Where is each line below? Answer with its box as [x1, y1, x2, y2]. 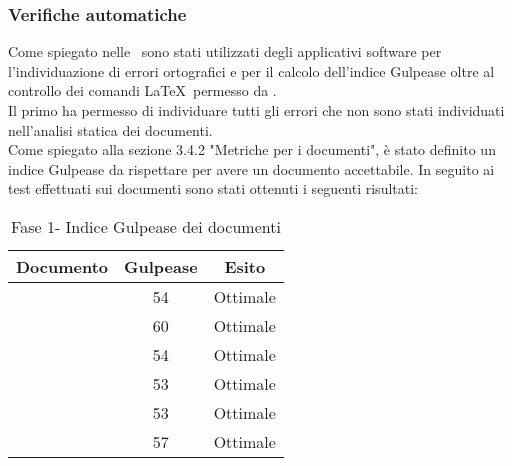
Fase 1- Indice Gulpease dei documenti [11, 214, 281, 238]
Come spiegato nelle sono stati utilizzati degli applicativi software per [8, 41, 442, 62]
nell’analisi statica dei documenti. [8, 119, 213, 140]
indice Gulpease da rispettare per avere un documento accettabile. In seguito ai [8, 158, 495, 179]
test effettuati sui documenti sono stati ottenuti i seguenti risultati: [8, 178, 418, 199]
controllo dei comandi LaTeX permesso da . [8, 80, 277, 101]
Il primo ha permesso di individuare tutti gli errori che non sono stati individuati [8, 100, 505, 120]
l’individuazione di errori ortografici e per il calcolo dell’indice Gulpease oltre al [8, 60, 495, 81]
